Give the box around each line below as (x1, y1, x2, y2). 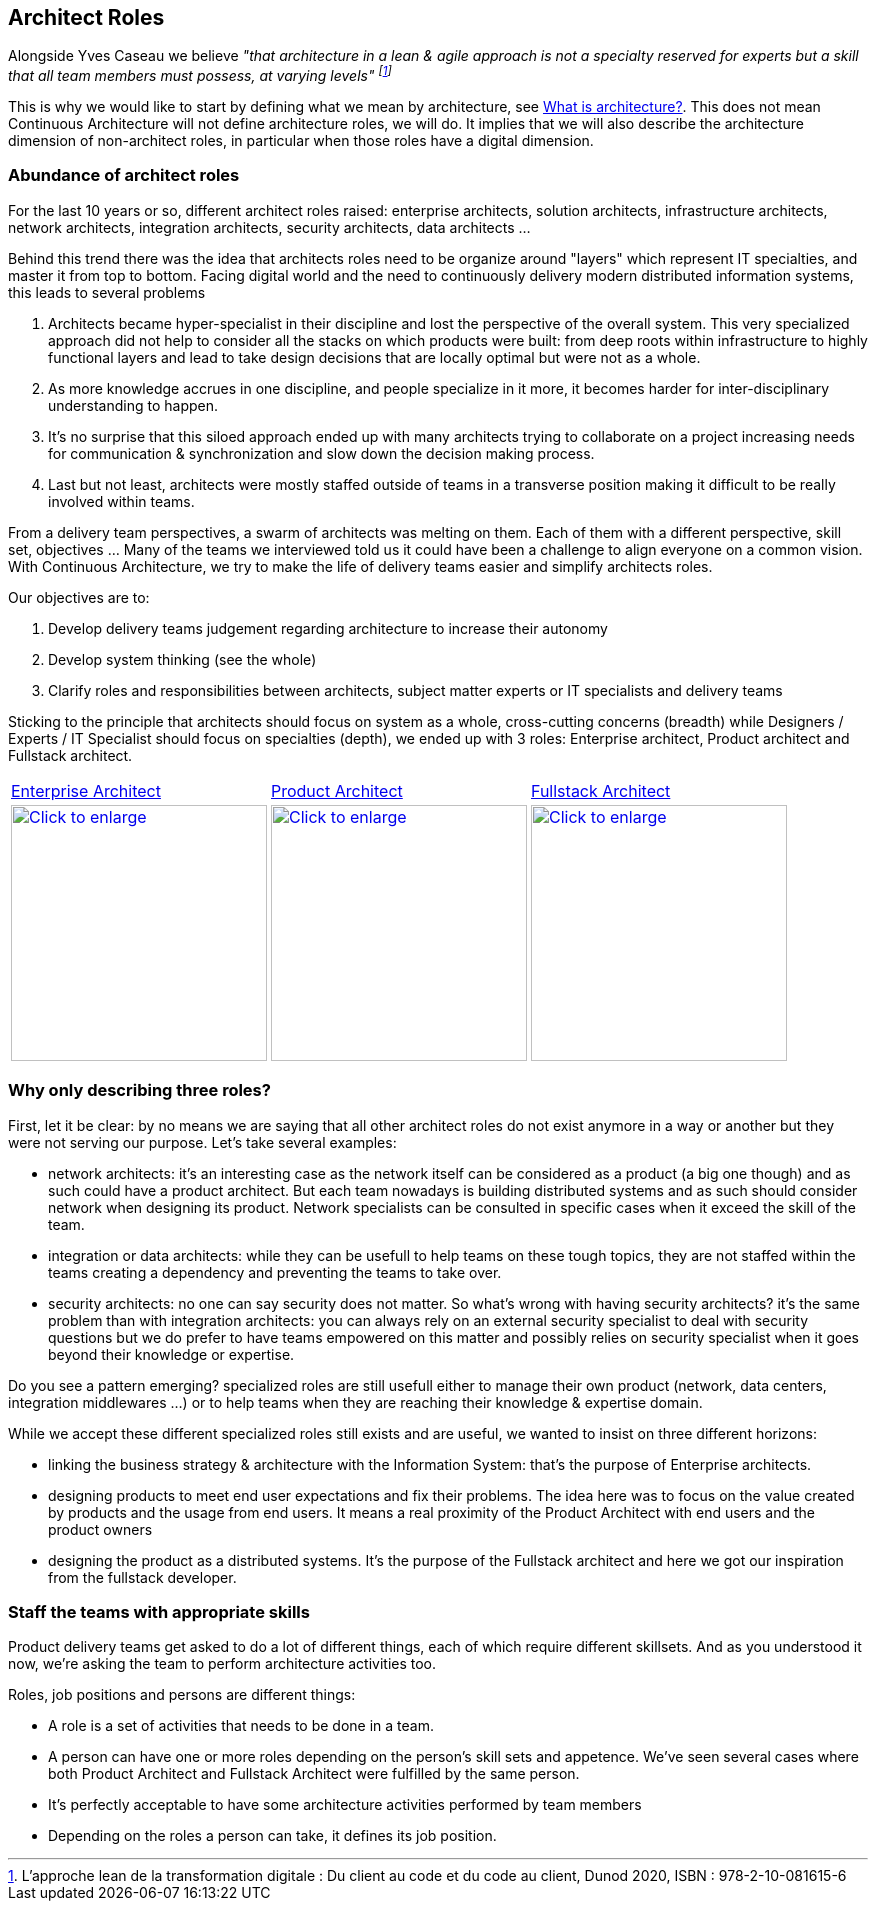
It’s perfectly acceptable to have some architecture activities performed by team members (48, 1796, 642, 1814)
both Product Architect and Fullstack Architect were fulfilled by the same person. (48, 1765, 580, 1783)
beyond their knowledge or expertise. (48, 1345, 295, 1363)
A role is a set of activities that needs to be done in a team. (48, 1717, 434, 1735)
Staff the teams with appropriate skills (8, 1601, 310, 1622)
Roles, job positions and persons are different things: (8, 1686, 356, 1704)
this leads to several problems (8, 283, 206, 301)
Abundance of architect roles (8, 165, 240, 186)
